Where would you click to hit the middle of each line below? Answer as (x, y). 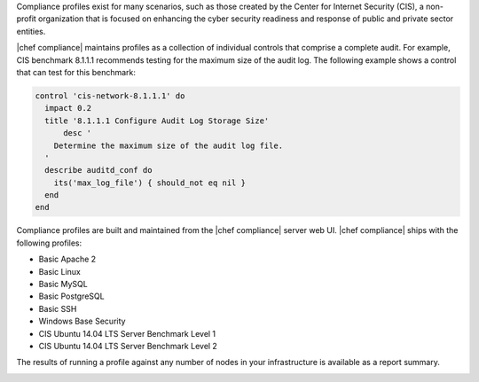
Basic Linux (60, 271)
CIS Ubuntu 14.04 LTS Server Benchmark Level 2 (128, 346)
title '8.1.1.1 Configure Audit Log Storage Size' (157, 121)
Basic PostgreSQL (72, 296)
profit (27, 19)
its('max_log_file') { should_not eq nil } (149, 183)
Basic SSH (58, 308)
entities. (31, 31)
